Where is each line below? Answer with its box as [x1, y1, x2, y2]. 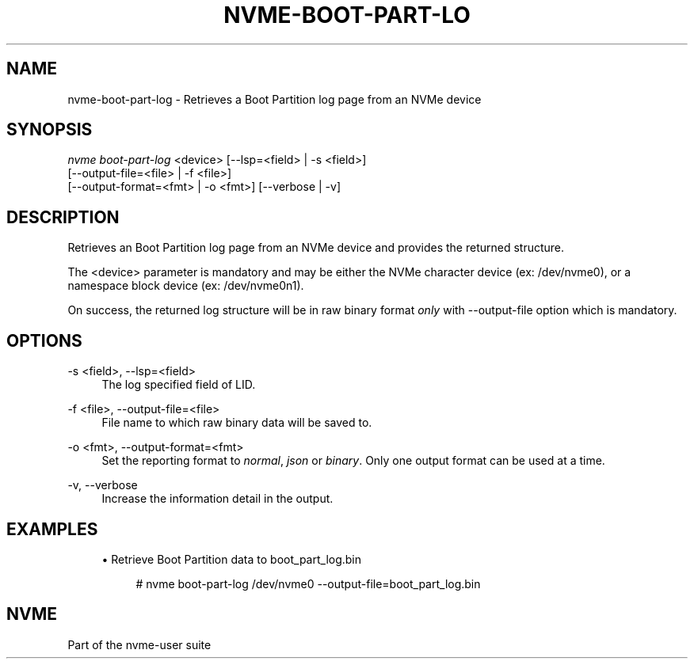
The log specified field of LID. [101, 378, 256, 392]
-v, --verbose [67, 478, 138, 492]
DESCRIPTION [6, 207, 120, 227]
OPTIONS [6, 330, 82, 351]
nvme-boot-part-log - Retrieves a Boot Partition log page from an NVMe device [67, 92, 482, 106]
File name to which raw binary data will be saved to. [101, 416, 372, 430]
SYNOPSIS [6, 120, 93, 140]
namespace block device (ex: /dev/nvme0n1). [67, 279, 304, 293]
